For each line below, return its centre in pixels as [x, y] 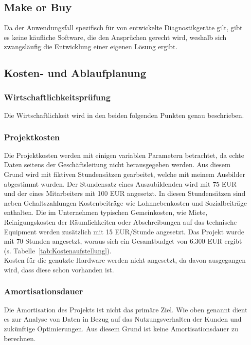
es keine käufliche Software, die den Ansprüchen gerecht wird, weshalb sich [115, 37]
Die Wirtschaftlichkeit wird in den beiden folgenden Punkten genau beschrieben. [124, 115]
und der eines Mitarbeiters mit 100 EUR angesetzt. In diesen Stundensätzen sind [125, 193]
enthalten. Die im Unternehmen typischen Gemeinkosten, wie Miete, [106, 212]
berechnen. [20, 338]
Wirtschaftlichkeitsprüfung [57, 97]
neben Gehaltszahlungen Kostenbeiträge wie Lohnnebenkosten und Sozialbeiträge [125, 202]
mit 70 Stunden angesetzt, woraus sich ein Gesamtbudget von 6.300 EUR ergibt [123, 241]
